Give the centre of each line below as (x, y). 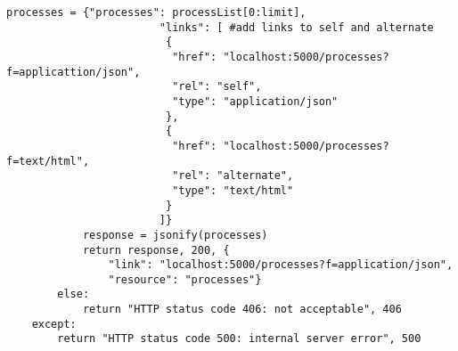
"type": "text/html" (233, 190)
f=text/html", (48, 161)
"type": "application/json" (255, 101)
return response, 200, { (156, 250)
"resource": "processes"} (185, 279)
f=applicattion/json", (74, 72)
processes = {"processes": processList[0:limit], (156, 12)
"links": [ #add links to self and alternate (296, 27)
